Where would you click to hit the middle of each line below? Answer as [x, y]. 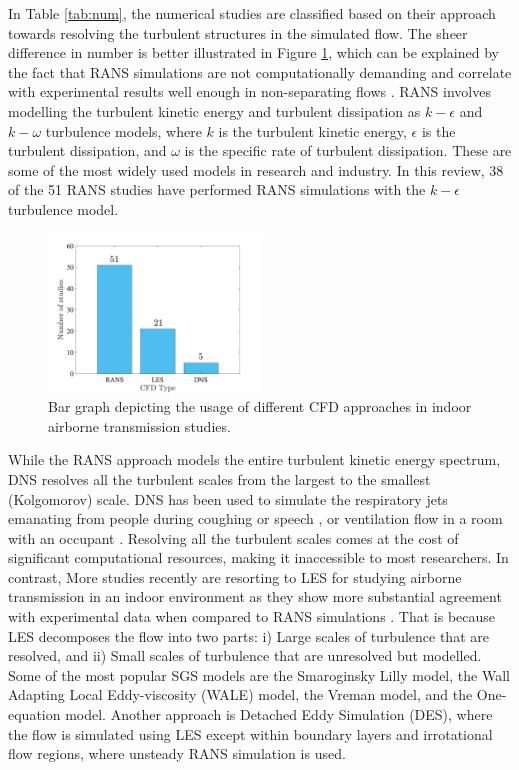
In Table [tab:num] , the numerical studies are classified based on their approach [252, 13]
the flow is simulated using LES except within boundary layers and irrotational [250, 733]
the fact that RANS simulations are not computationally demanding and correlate [260, 71]
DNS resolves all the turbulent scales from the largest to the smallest [219, 478]
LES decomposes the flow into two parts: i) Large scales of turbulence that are [248, 635]
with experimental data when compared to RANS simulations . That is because [252, 616]
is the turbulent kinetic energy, [312, 130]
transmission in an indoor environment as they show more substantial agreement [255, 596]
